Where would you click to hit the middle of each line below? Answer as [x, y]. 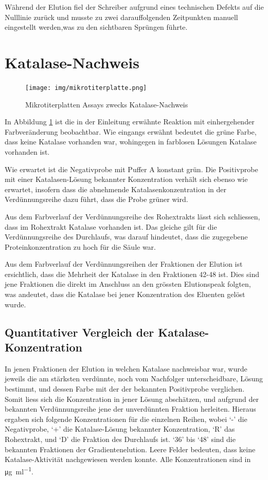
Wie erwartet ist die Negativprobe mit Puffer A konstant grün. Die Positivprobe [131, 169]
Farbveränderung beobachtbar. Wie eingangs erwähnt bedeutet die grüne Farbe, [131, 131]
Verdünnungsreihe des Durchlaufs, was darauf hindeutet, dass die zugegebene [126, 237]
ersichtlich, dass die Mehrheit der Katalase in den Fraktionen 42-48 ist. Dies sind [132, 274]
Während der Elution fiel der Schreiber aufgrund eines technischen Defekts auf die [134, 7]
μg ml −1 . [19, 470]
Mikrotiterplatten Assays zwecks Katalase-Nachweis [107, 104]
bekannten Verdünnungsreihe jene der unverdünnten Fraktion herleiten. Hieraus [130, 409]
